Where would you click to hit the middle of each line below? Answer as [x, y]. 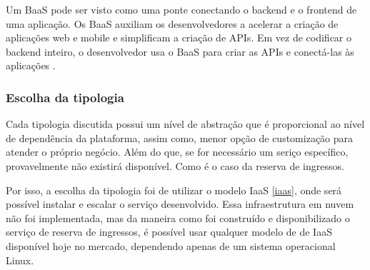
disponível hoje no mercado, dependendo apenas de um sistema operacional [171, 245]
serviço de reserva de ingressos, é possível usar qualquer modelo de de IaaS [169, 232]
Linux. [20, 260]
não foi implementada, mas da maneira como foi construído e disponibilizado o [178, 217]
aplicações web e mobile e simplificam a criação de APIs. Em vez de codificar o [179, 37]
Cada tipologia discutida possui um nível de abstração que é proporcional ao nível [185, 124]
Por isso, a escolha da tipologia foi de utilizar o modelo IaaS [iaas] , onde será [174, 190]
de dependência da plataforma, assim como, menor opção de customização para [180, 137]
